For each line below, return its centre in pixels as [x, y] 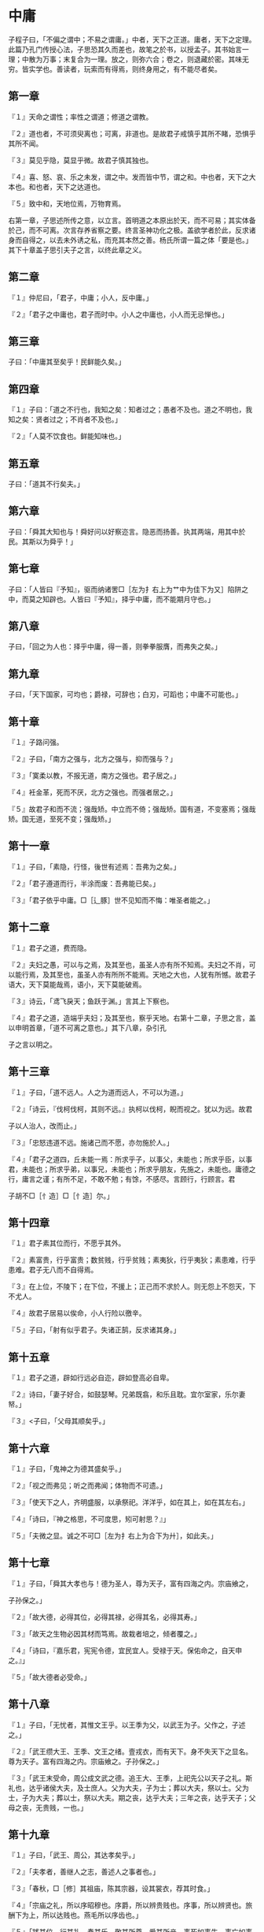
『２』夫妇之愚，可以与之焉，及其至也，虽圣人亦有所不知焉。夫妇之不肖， [128, 964]
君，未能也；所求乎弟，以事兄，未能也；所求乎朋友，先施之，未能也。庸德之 [132, 1169]
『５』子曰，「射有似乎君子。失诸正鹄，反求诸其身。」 [94, 1330]
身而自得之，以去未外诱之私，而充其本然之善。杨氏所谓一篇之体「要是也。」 [130, 240]
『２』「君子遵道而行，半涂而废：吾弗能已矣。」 [84, 883]
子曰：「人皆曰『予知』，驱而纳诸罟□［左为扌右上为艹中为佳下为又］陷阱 [125, 589]
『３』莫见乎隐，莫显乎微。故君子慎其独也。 [81, 160]
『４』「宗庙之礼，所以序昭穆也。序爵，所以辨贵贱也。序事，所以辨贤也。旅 [130, 1905]
